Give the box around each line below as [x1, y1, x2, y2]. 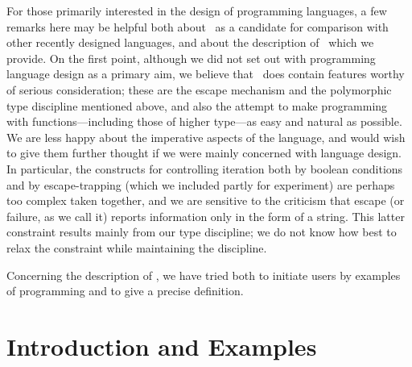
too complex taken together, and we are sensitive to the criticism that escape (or [6, 192, 405, 209]
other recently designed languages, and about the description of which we [6, 34, 374, 51]
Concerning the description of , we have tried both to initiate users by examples [6, 266, 401, 283]
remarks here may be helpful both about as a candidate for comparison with [6, 18, 389, 35]
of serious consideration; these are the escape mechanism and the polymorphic [6, 81, 392, 98]
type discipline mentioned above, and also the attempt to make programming [6, 97, 388, 114]
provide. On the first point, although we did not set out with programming [6, 49, 376, 66]
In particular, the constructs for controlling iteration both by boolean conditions [6, 160, 403, 177]
